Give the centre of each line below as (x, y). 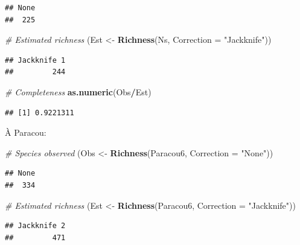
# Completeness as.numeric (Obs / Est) (78, 91)
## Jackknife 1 (35, 60)
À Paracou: (26, 132)
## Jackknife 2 (35, 226)
